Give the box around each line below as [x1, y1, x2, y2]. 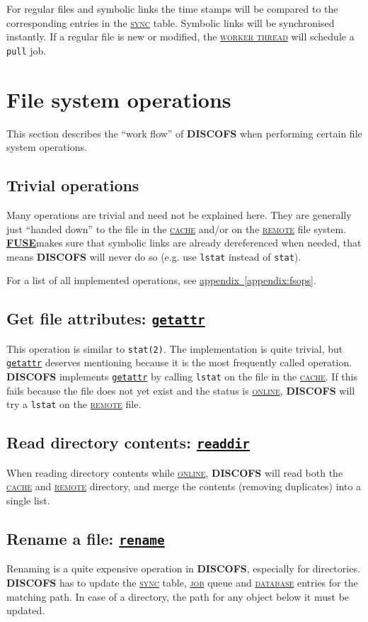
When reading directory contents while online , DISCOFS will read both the [6, 465, 343, 480]
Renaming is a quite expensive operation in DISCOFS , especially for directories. [6, 561, 360, 576]
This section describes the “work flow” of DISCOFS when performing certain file [6, 125, 362, 140]
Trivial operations [6, 174, 139, 196]
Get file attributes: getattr [6, 307, 205, 329]
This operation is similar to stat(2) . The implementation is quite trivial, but [6, 341, 343, 356]
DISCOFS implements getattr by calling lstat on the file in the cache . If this [6, 369, 358, 384]
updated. [6, 603, 45, 618]
